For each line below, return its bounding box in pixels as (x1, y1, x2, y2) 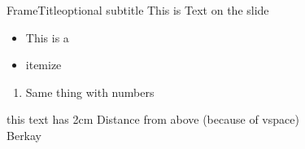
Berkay (7, 126, 42, 143)
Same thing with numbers (25, 83, 155, 100)
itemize (25, 56, 62, 73)
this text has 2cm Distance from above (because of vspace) (7, 111, 299, 128)
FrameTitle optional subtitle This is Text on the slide (7, 2, 269, 18)
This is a (25, 28, 69, 46)
